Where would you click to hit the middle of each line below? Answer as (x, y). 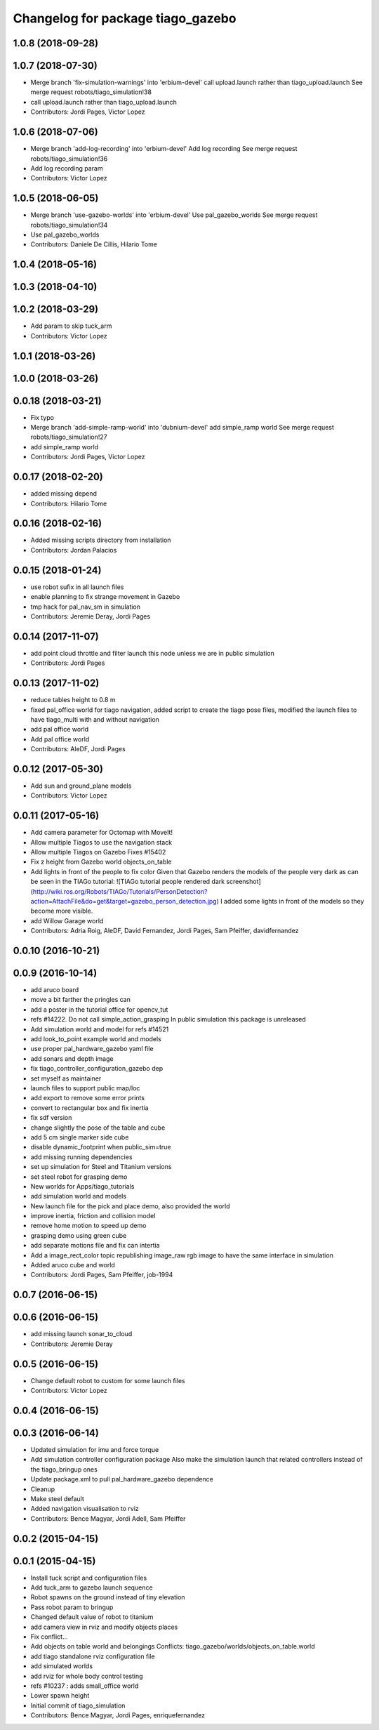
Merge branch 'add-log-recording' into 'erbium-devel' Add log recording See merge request (164, 149)
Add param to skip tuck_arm (71, 326)
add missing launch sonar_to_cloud (81, 1334)
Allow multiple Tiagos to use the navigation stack (101, 842)
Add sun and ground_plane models (81, 786)
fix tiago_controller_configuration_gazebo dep (97, 1069)
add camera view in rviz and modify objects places (104, 1627)
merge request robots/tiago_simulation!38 (91, 92)
